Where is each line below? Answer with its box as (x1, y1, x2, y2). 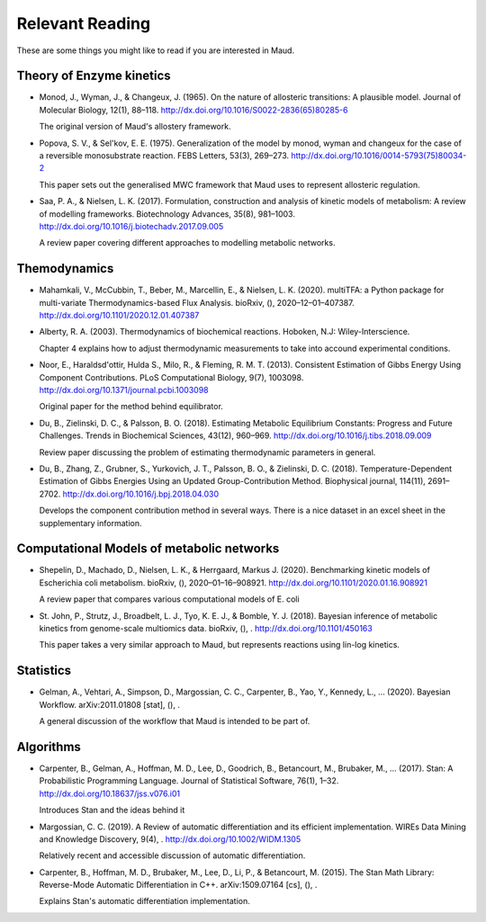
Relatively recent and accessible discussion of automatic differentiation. (39, 850, 306, 861)
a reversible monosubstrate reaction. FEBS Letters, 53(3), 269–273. (39, 150, 290, 161)
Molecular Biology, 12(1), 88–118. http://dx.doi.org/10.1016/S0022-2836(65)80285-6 (39, 104, 348, 115)
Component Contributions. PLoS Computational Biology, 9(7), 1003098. (39, 371, 304, 382)
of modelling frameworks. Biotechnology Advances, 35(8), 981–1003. (39, 208, 296, 219)
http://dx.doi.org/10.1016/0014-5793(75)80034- (291, 150, 467, 161)
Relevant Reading (16, 13, 151, 33)
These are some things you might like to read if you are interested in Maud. (16, 45, 295, 56)
